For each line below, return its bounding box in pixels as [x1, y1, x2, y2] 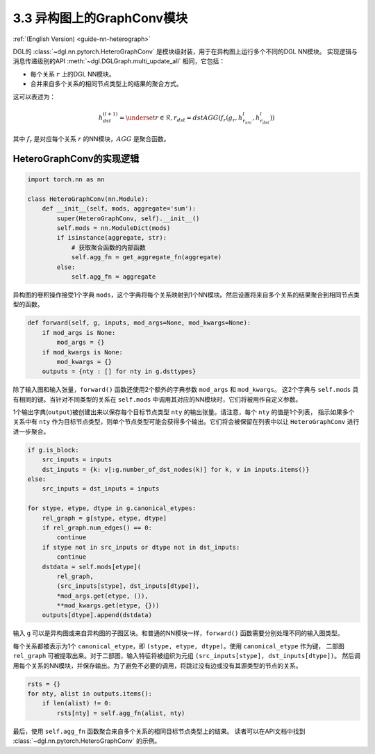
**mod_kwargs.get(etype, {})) [56, 602, 160, 609]
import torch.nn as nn [27, 176, 105, 183]
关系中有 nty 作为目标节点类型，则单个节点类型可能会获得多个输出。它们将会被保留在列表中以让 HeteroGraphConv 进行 [12, 418, 360, 426]
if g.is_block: [27, 445, 79, 454]
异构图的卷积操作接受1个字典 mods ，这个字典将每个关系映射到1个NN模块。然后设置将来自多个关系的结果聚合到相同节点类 [12, 290, 360, 299]
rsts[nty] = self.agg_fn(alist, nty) [56, 709, 185, 717]
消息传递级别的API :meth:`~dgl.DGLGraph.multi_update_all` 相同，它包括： [12, 57, 226, 65]
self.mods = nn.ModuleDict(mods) [56, 224, 171, 232]
